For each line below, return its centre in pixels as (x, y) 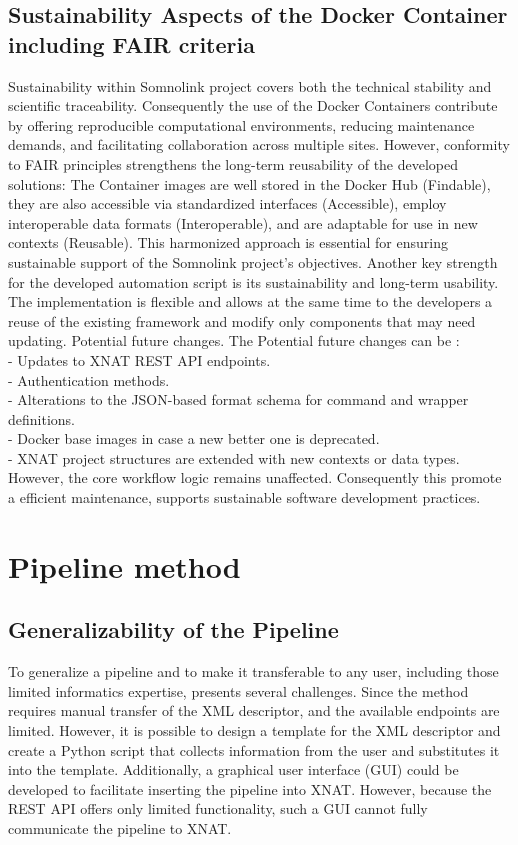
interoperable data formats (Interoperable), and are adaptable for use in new (243, 222)
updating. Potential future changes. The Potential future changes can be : (234, 340)
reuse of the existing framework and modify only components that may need (242, 320)
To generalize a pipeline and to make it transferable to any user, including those (253, 671)
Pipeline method (124, 565)
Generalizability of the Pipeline (173, 629)
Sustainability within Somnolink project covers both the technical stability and (250, 85)
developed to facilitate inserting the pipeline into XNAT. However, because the (250, 788)
